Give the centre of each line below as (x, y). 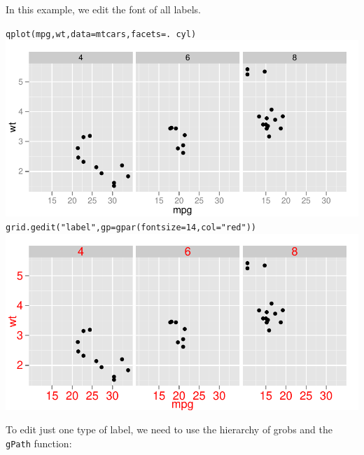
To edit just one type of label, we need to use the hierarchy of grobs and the (169, 429)
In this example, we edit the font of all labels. (103, 9)
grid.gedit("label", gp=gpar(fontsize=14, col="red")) (131, 227)
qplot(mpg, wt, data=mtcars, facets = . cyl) (101, 34)
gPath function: (39, 443)
